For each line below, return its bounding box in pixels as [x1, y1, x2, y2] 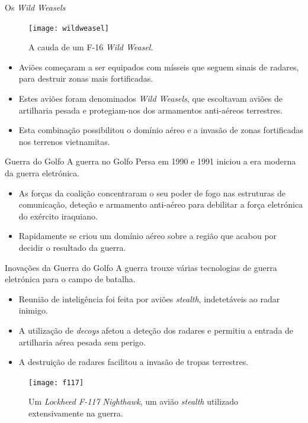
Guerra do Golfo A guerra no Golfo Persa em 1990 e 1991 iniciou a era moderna [5, 155, 296, 167]
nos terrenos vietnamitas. [18, 135, 110, 147]
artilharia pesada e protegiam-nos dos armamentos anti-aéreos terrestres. [18, 104, 283, 116]
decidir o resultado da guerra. [18, 241, 126, 253]
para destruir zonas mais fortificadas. [18, 72, 153, 85]
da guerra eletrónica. [5, 167, 80, 179]
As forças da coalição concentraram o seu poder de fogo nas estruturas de [18, 186, 286, 199]
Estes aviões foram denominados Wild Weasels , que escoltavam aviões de [18, 92, 283, 105]
